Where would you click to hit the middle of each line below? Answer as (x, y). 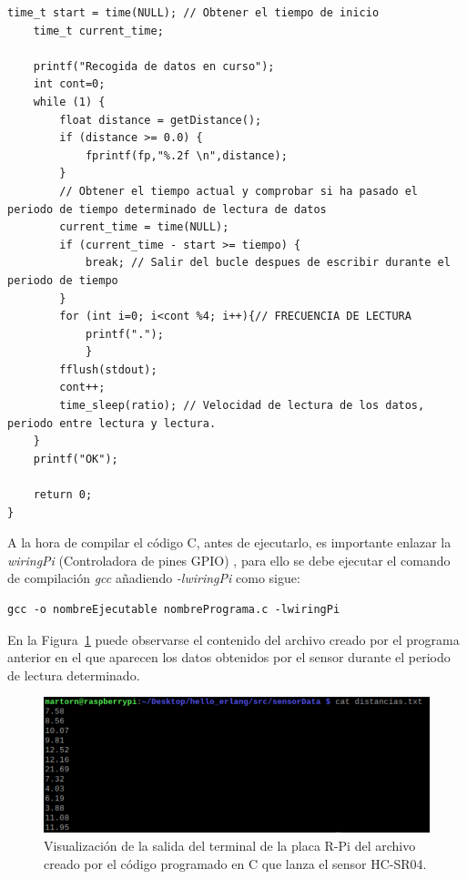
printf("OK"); (76, 459)
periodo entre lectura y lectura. (112, 423)
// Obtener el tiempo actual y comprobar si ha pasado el (239, 191)
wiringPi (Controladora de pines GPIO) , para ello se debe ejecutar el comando (229, 560)
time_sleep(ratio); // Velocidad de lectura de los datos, (242, 406)
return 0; (63, 495)
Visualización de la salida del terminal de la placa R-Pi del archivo (230, 845)
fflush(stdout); (108, 369)
